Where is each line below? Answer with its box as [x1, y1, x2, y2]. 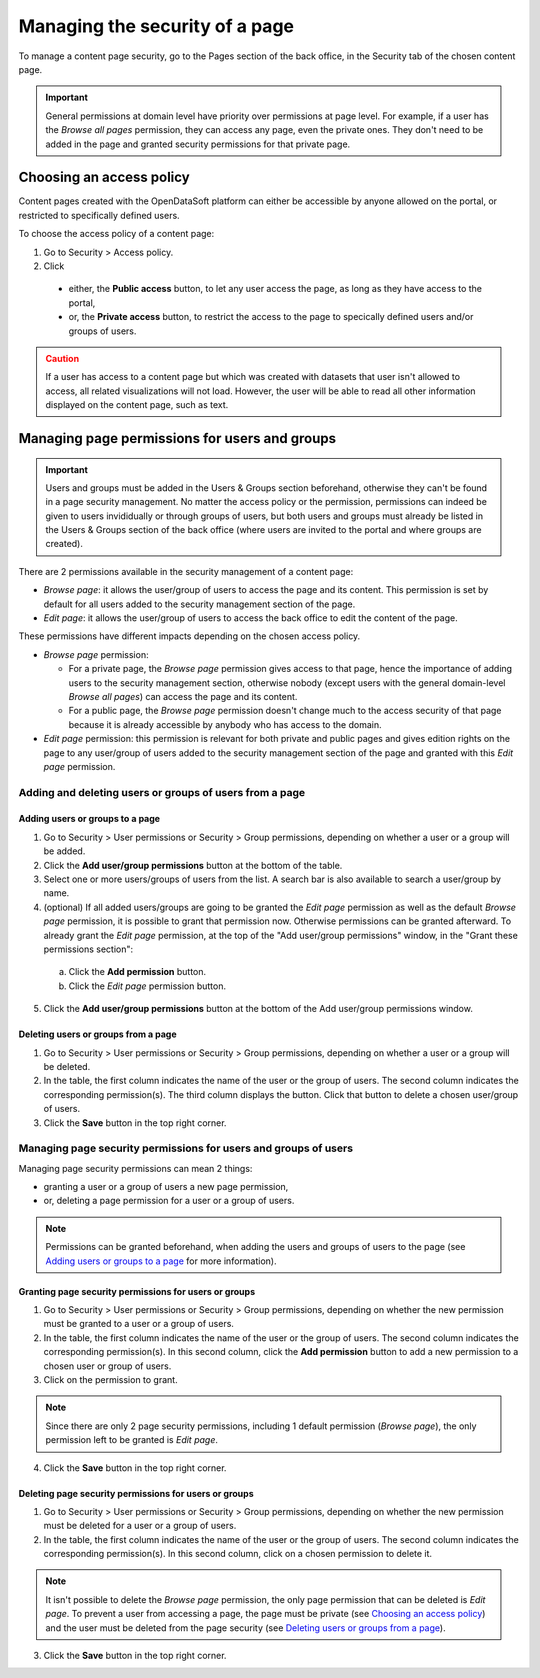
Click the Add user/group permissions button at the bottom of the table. [43, 859, 343, 871]
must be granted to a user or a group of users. [43, 1318, 235, 1330]
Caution [45, 352, 80, 364]
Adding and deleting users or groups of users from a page [18, 785, 305, 799]
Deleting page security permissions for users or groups [18, 1487, 254, 1499]
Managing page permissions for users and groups [18, 430, 337, 447]
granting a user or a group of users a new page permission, [43, 1181, 289, 1193]
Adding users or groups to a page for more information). [45, 1255, 277, 1267]
